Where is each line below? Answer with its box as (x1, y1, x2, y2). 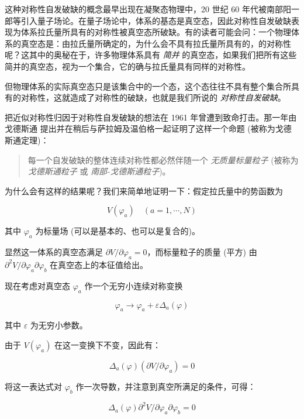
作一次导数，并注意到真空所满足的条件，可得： (75, 380, 256, 392)
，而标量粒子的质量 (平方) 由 (147, 246, 257, 258)
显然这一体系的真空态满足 (5, 246, 103, 258)
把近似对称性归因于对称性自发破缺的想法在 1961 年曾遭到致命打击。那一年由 (5, 111, 297, 123)
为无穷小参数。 (30, 319, 88, 331)
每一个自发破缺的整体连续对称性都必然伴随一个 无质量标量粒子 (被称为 (27, 153, 299, 166)
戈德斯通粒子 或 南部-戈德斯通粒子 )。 (27, 165, 171, 177)
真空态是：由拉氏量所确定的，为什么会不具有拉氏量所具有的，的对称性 (20, 37, 291, 49)
